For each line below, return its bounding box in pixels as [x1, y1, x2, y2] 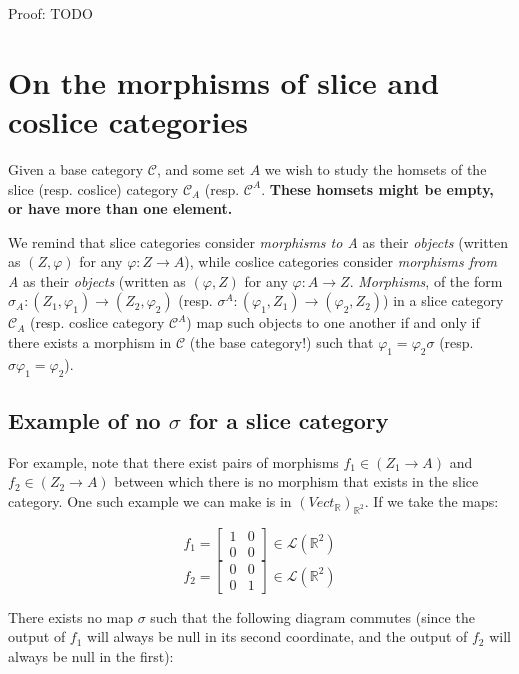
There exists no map [8, 606, 134, 627]
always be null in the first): [8, 646, 174, 667]
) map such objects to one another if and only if [186, 312, 480, 333]
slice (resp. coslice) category [8, 178, 179, 199]
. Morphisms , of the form [349, 270, 503, 291]
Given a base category [8, 158, 144, 179]
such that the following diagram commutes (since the [150, 606, 475, 627]
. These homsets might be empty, [261, 178, 494, 199]
